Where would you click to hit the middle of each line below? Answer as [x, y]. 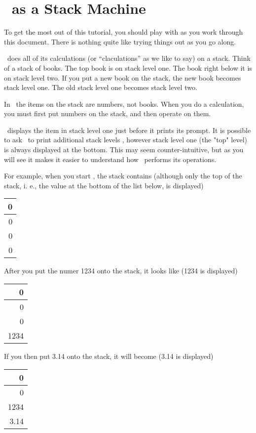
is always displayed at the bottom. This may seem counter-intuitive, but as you [124, 150]
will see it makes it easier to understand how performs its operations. [110, 159]
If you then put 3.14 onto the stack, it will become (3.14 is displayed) [109, 356]
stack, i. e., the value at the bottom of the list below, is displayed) [104, 185]
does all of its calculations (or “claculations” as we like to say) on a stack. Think [129, 58]
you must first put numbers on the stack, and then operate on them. [108, 113]
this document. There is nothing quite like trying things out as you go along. [120, 41]
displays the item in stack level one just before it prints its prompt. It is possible [129, 130]
